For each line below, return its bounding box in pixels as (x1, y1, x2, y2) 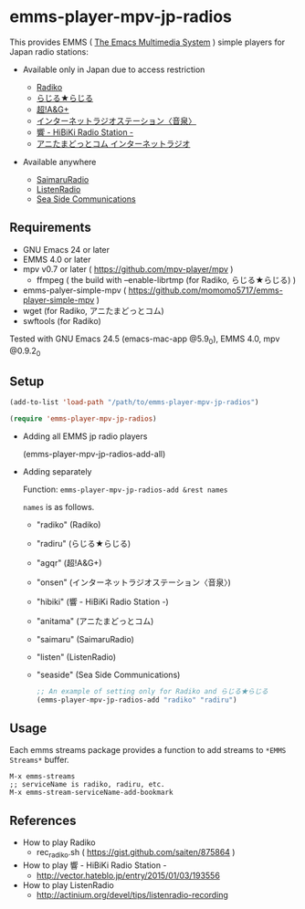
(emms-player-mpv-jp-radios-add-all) (22, 448, 166, 459)
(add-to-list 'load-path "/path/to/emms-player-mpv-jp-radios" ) (9, 398, 259, 407)
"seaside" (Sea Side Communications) (36, 669, 181, 680)
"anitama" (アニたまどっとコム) (36, 615, 154, 626)
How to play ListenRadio (22, 880, 114, 891)
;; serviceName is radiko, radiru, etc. (9, 780, 166, 789)
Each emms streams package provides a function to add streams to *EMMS (9, 745, 287, 756)
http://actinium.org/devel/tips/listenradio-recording (36, 890, 228, 901)
